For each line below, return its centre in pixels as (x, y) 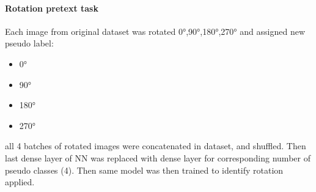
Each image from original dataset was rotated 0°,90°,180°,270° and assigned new (155, 31)
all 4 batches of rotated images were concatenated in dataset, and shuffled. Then (156, 146)
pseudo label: (29, 43)
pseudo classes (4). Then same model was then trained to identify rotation (144, 170)
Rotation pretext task (52, 8)
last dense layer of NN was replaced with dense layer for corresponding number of (158, 157)
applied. (20, 182)
